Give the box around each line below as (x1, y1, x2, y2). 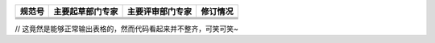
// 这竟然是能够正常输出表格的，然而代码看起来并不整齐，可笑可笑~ (14, 24, 239, 33)
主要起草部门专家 (53, 6, 118, 17)
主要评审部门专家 (126, 6, 193, 17)
